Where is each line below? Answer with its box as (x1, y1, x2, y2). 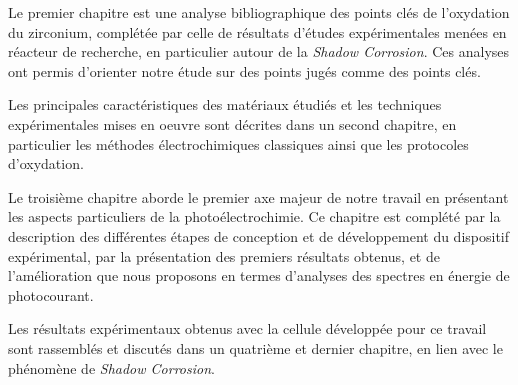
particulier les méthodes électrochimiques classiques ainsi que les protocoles (8, 133, 469, 154)
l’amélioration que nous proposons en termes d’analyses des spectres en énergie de (8, 265, 510, 286)
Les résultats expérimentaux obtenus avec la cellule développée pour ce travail (8, 318, 487, 339)
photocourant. (8, 284, 94, 305)
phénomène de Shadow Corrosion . (8, 357, 215, 378)
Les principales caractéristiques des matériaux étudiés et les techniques (8, 94, 442, 115)
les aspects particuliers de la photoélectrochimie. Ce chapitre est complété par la (8, 206, 501, 227)
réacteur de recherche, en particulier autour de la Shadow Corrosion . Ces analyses (8, 41, 510, 62)
